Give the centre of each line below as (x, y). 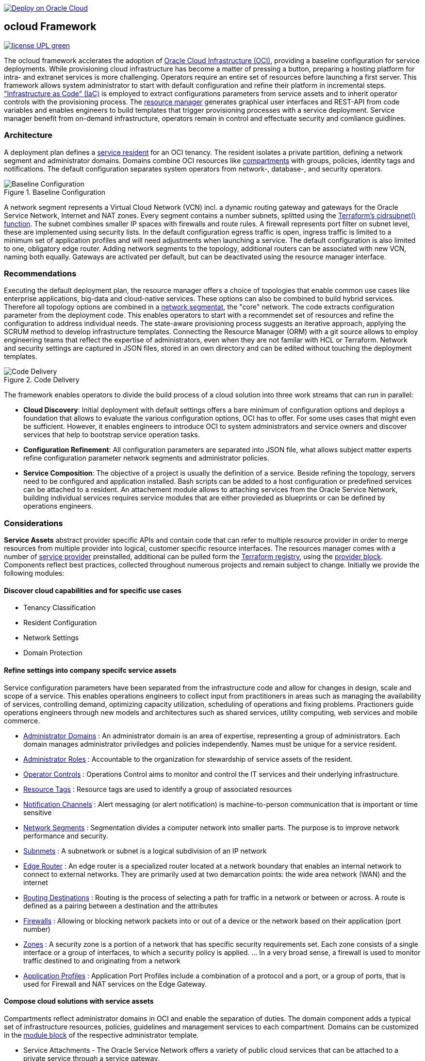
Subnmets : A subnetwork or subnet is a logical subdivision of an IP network (145, 851)
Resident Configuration (60, 623)
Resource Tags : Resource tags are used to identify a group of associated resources (158, 789)
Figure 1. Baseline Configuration (55, 192)
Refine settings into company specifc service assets (90, 670)
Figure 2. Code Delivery (42, 380)
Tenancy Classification (59, 608)
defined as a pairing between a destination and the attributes (121, 906)
